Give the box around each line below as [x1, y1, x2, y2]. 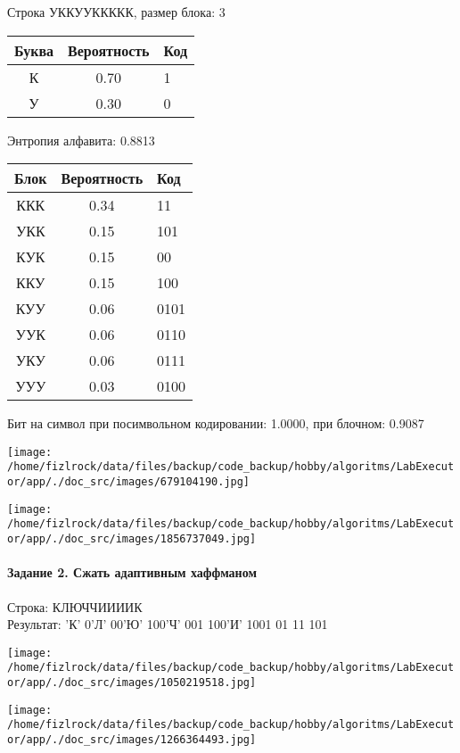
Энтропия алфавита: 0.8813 [7, 130, 155, 149]
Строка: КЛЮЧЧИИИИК [7, 597, 143, 616]
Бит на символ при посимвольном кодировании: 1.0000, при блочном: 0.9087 [7, 414, 424, 433]
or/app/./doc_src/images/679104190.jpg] [7, 476, 251, 489]
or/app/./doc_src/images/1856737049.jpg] [7, 533, 257, 546]
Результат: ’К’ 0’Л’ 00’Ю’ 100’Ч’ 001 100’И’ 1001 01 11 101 [7, 615, 328, 633]
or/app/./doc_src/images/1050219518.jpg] [7, 676, 257, 690]
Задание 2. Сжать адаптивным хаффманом [7, 563, 257, 582]
